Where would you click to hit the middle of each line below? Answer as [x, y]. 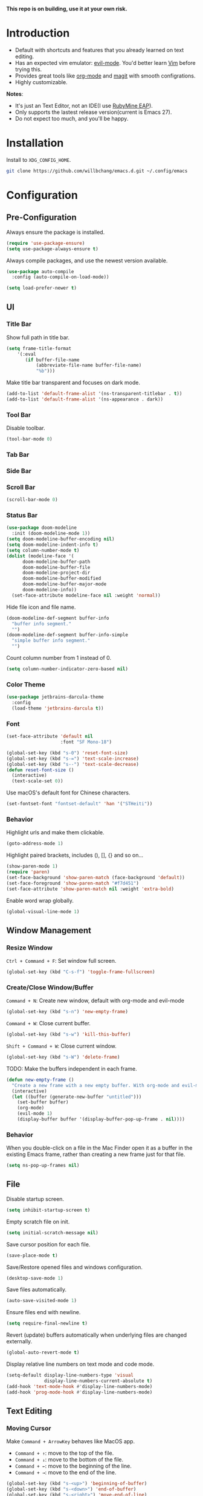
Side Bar [19, 471]
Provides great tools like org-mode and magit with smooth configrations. [105, 76]
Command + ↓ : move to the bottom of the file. [69, 1460]
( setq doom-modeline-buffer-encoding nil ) [60, 539]
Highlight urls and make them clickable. [55, 833]
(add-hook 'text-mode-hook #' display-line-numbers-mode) [79, 1386]
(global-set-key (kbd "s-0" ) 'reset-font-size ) [67, 753]
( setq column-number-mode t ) [43, 550]
